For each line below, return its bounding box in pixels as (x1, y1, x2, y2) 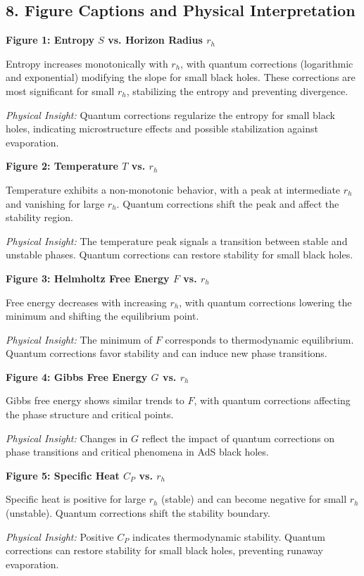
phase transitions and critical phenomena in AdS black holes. (6, 444, 269, 459)
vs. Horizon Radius (108, 32, 203, 47)
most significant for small (6, 83, 115, 98)
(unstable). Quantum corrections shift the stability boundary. (6, 506, 270, 520)
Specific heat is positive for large (6, 492, 146, 506)
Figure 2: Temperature (6, 158, 118, 173)
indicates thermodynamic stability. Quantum (132, 529, 325, 544)
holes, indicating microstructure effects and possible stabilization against (6, 121, 318, 136)
